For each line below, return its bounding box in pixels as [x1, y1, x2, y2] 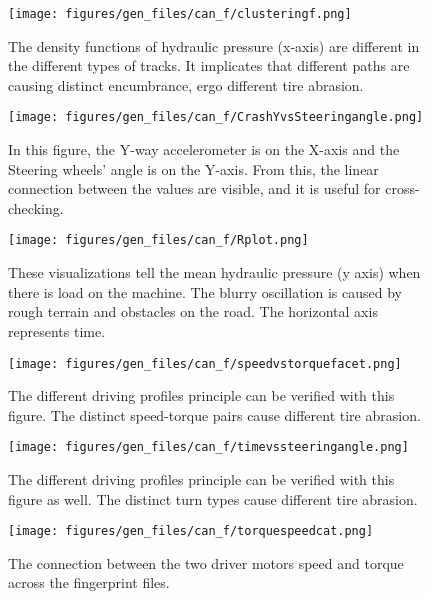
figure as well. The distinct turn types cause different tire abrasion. [8, 488, 418, 509]
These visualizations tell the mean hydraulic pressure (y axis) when [8, 262, 421, 283]
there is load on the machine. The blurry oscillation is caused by [8, 281, 402, 302]
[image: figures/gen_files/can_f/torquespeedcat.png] [8, 524, 374, 539]
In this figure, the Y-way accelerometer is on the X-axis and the [8, 139, 400, 160]
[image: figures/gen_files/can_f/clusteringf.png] [8, 7, 352, 21]
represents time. [8, 320, 106, 341]
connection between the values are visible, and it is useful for [8, 178, 381, 199]
